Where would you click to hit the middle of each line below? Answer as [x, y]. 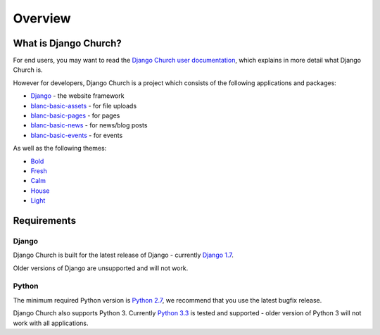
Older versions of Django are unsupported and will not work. [101, 268]
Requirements [45, 221]
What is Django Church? [68, 43]
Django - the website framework [77, 96]
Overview [42, 18]
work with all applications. [51, 323]
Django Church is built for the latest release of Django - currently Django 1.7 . [123, 255]
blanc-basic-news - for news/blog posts [89, 125]
